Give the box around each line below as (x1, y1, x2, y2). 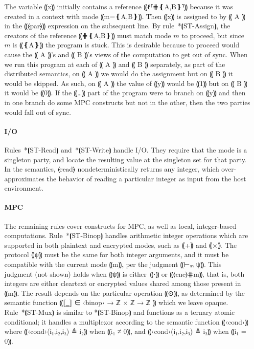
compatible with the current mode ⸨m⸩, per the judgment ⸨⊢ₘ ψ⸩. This (4, 259, 222, 269)
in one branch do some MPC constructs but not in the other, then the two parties (4, 97, 251, 107)
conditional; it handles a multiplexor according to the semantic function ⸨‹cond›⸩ (4, 316, 249, 327)
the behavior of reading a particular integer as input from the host (46, 173, 246, 183)
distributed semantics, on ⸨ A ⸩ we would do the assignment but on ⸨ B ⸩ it (4, 68, 233, 79)
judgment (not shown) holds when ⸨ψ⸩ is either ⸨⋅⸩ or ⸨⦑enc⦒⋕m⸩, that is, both (4, 268, 245, 279)
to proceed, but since (181, 30, 245, 40)
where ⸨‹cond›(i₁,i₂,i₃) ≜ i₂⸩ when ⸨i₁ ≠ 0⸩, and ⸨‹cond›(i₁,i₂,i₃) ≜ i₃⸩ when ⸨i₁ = (4, 326, 247, 336)
